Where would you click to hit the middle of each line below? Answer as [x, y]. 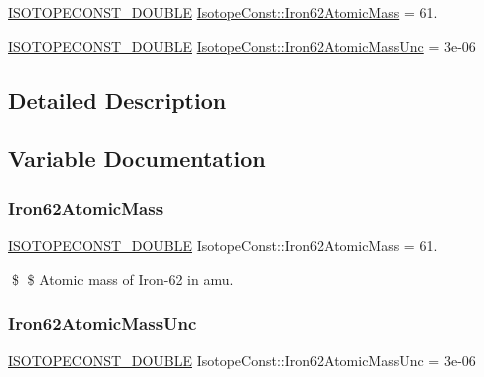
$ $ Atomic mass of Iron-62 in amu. [122, 278]
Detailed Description [117, 99]
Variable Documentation [137, 158]
